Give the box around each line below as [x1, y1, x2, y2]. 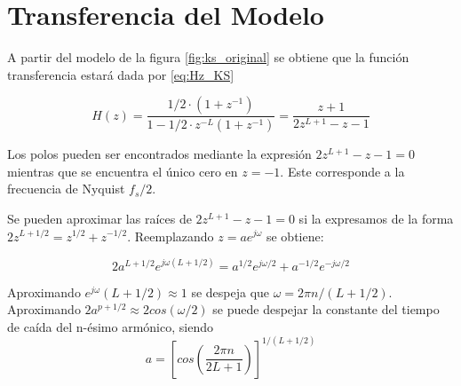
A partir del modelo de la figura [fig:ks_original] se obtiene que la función [7, 48, 409, 67]
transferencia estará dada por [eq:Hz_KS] [7, 65, 234, 83]
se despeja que [191, 282, 270, 301]
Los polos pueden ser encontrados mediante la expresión [7, 145, 312, 163]
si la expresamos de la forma [298, 209, 454, 227]
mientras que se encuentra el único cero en [7, 161, 238, 180]
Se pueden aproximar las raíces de [7, 209, 192, 227]
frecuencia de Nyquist [7, 179, 125, 198]
